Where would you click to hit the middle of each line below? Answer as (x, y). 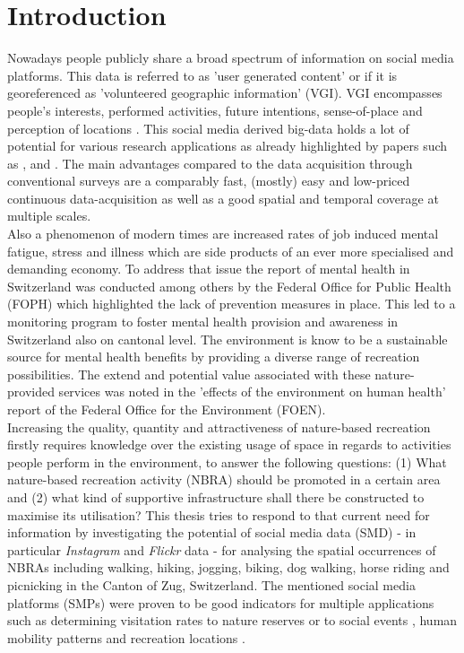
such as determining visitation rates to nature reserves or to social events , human (232, 620)
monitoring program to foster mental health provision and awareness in (203, 322)
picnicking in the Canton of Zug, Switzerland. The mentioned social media (211, 584)
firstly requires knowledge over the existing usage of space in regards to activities (229, 444)
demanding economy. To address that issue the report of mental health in (209, 269)
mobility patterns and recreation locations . (126, 637)
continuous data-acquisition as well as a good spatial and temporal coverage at (223, 198)
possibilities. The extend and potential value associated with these (189, 374)
